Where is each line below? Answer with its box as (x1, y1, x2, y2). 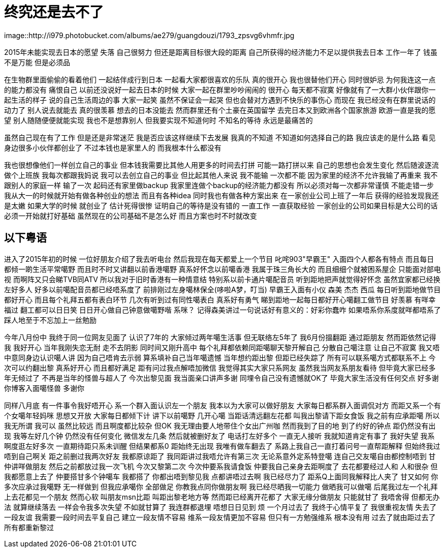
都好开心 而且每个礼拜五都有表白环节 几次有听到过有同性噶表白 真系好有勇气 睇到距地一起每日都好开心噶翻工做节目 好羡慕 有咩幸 (4, 295, 436, 304)
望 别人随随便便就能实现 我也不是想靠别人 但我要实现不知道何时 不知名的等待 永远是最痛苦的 (4, 115, 313, 125)
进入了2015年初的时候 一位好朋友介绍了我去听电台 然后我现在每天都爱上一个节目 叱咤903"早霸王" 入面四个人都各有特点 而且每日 (4, 254, 434, 263)
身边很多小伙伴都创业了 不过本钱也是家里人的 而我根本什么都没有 (4, 143, 221, 152)
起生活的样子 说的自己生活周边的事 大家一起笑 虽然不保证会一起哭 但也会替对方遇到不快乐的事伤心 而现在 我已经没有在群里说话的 (4, 95, 436, 104)
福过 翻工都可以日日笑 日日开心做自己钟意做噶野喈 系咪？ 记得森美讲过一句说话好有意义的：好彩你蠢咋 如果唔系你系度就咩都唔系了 (4, 305, 441, 314)
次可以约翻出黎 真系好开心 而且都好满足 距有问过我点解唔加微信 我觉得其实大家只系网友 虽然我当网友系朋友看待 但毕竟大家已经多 (4, 363, 436, 372)
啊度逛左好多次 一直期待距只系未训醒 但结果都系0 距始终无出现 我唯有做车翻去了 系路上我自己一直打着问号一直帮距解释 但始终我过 (4, 441, 440, 450)
